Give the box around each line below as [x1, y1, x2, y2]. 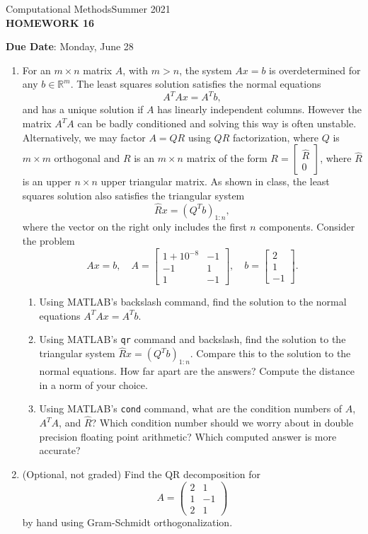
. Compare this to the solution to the [190, 346, 351, 361]
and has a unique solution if [22, 102, 144, 117]
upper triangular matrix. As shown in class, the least [100, 174, 330, 189]
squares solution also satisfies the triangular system [22, 187, 245, 202]
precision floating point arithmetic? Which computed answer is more [39, 429, 337, 443]
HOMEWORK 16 [6, 15, 95, 30]
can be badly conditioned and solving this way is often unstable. [77, 116, 357, 131]
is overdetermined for [269, 62, 361, 77]
